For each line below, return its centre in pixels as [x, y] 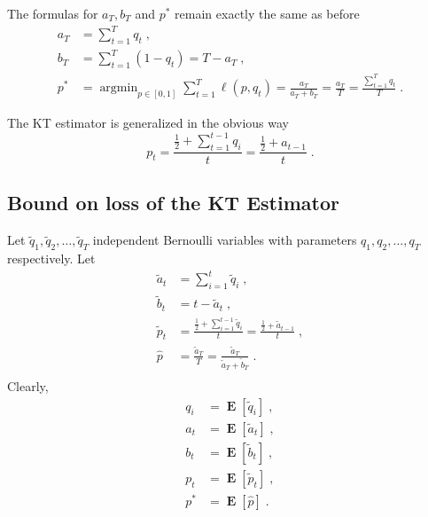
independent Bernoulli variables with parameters [225, 240]
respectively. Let [51, 258]
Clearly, [28, 386]
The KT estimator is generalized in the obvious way [148, 123]
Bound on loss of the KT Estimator [173, 203]
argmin [119, 88]
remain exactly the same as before [267, 13]
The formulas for [53, 13]
